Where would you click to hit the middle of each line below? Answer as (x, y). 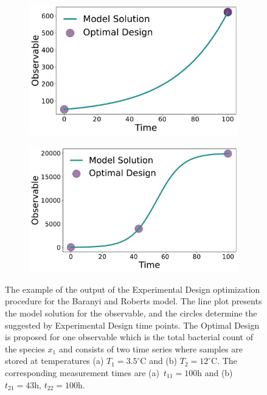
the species (25, 348)
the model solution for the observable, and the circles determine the (131, 313)
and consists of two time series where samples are (151, 348)
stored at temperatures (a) (54, 361)
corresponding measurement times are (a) (82, 372)
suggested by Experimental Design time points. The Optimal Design (132, 325)
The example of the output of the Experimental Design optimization (133, 289)
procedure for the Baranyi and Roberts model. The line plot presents (133, 301)
